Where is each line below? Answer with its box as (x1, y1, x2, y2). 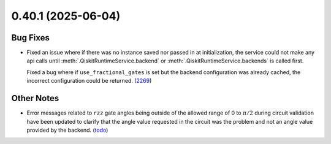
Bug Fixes (11, 32, 50, 43)
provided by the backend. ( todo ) (26, 126, 108, 134)
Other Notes (11, 93, 59, 104)
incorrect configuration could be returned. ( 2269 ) (26, 77, 152, 85)
